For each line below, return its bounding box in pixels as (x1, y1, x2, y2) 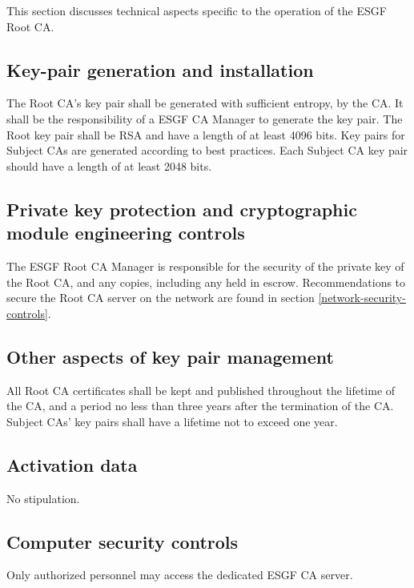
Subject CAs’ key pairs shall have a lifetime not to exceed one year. (6, 413, 338, 429)
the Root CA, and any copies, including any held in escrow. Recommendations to (6, 273, 406, 290)
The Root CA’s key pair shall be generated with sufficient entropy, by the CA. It (6, 95, 404, 111)
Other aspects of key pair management (6, 344, 334, 369)
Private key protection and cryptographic (6, 196, 357, 221)
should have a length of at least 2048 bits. (6, 157, 212, 174)
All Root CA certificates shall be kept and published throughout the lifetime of (6, 381, 396, 398)
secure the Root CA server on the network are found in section (6, 289, 315, 306)
